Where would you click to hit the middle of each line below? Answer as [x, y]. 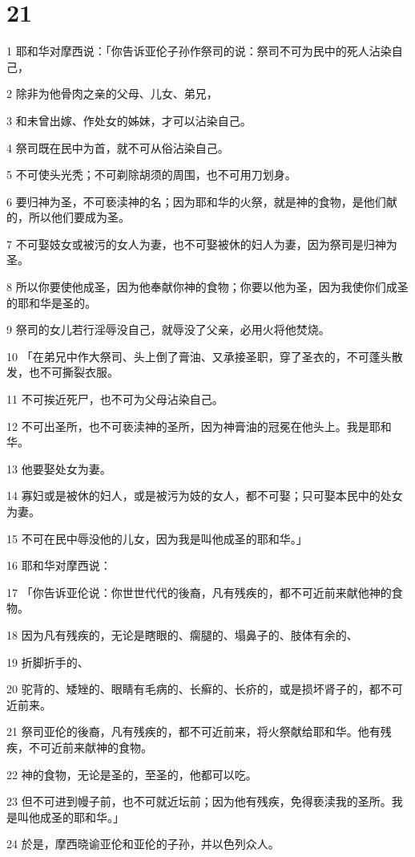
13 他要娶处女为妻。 [59, 468]
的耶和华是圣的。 [51, 302]
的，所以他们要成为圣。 [68, 217]
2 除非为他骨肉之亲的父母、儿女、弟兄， [112, 93]
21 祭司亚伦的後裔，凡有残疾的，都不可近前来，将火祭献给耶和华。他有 [193, 731]
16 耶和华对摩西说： [59, 565]
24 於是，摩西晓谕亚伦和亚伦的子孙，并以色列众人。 [143, 844]
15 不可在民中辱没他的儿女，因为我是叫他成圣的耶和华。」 [157, 538]
